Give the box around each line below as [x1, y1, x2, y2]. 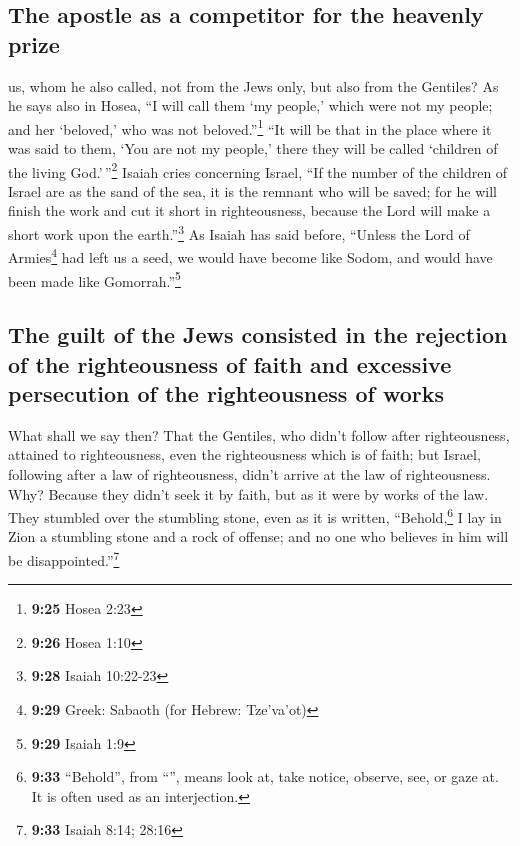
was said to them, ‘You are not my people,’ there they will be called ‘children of [8, 138, 498, 159]
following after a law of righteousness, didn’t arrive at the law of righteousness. [8, 463, 491, 484]
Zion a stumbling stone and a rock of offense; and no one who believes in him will [8, 526, 509, 547]
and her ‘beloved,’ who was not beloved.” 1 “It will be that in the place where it [8, 115, 492, 139]
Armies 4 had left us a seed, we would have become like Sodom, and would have [8, 244, 493, 267]
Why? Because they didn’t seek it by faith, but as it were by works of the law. [8, 483, 489, 504]
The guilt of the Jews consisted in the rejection [8, 319, 508, 350]
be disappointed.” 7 [8, 547, 120, 570]
